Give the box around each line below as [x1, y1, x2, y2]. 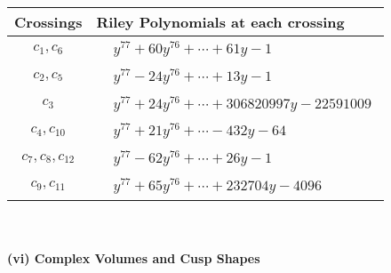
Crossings [14, 12, 83, 32]
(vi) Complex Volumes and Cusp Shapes [7, 249, 260, 268]
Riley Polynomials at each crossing [96, 12, 345, 32]
